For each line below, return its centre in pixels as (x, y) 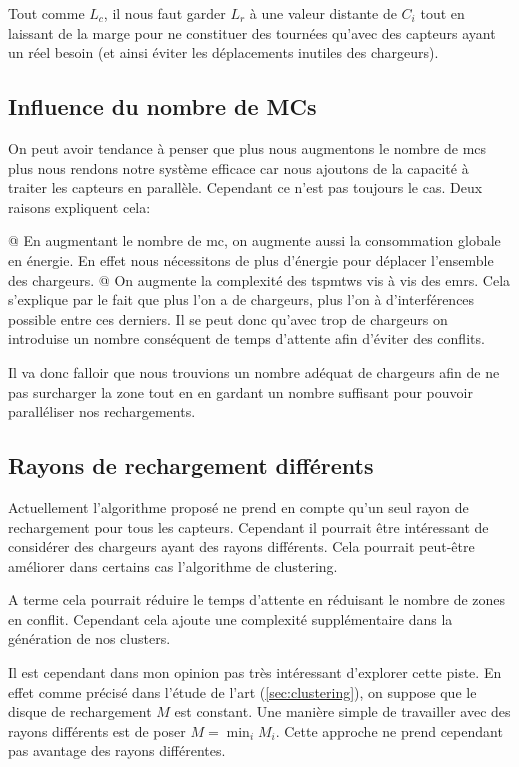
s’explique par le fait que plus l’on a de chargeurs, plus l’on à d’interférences (241, 299)
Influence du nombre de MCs (162, 106)
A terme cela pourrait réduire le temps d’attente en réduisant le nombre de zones (257, 599)
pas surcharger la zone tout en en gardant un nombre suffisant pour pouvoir (240, 391)
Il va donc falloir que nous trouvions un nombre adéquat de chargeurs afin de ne (254, 371)
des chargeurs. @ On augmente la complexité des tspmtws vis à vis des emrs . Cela (259, 279)
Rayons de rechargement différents (191, 465)
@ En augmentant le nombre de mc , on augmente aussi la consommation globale (254, 240)
